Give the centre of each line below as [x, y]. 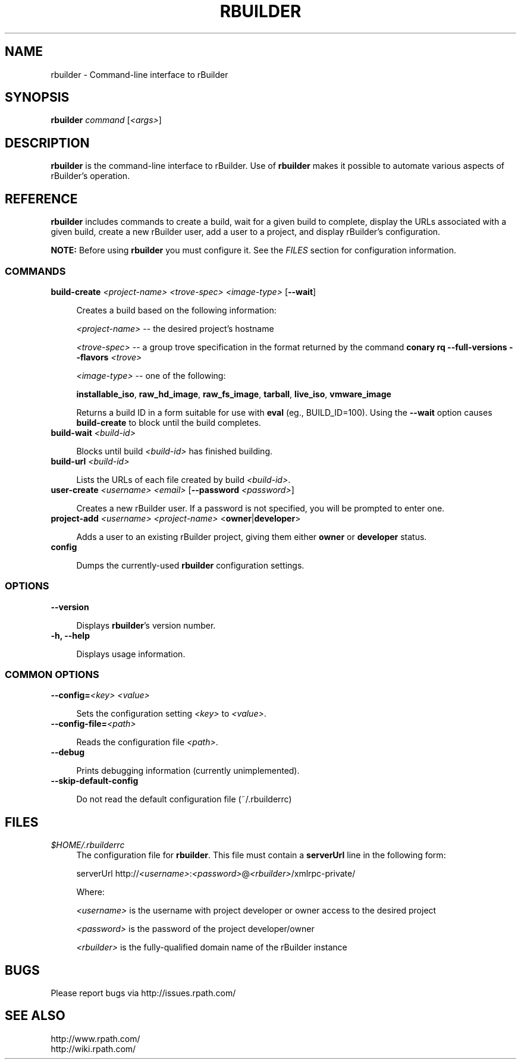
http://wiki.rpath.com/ [93, 1049]
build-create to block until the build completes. [169, 422]
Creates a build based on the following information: [176, 310]
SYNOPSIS [37, 98]
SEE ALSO [35, 1016]
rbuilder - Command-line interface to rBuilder [139, 74]
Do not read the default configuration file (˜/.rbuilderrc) [184, 799]
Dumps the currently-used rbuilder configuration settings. [190, 565]
